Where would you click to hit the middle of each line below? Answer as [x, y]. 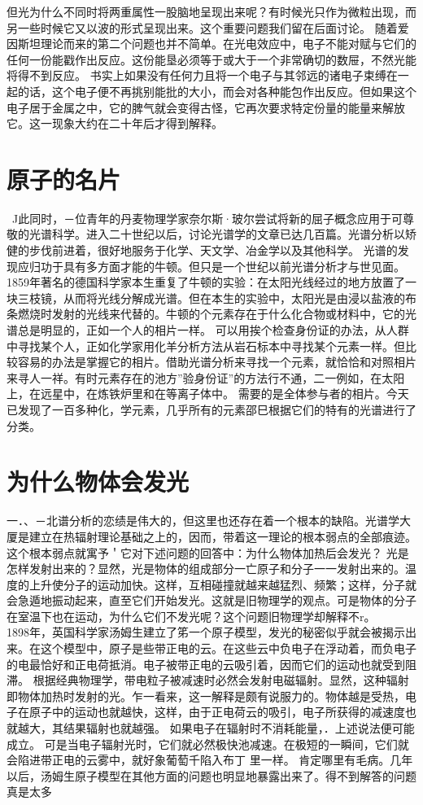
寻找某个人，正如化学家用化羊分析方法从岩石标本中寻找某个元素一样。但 [211, 346]
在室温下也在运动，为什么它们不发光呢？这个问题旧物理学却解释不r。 [191, 616]
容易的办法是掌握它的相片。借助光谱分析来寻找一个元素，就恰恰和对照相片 [217, 362]
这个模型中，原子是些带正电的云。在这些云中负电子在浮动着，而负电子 [228, 648]
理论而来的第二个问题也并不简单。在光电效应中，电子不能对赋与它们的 [228, 44]
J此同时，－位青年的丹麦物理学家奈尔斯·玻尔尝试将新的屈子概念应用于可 [207, 218]
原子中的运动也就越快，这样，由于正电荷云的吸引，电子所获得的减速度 [217, 712]
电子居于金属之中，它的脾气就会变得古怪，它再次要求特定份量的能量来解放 [206, 107]
